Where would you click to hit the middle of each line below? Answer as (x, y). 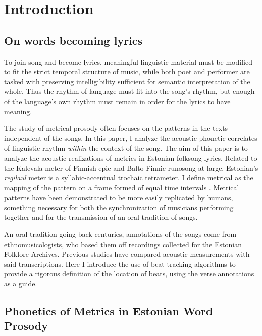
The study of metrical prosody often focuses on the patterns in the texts (116, 128)
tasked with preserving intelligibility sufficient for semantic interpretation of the (127, 81)
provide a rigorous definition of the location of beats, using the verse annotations (129, 274)
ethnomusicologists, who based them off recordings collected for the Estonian (123, 244)
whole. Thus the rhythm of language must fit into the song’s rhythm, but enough (129, 91)
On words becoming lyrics (73, 40)
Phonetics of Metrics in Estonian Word (109, 311)
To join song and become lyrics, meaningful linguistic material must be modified (128, 61)
